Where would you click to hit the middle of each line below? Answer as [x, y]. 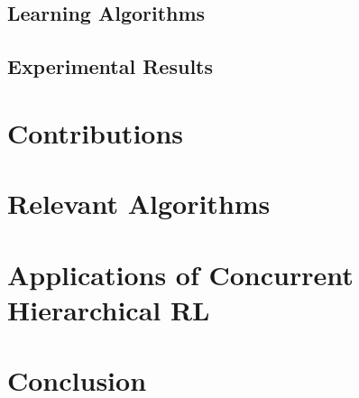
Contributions [96, 132]
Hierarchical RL [109, 309]
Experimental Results [110, 66]
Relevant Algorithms [139, 204]
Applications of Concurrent [180, 274]
